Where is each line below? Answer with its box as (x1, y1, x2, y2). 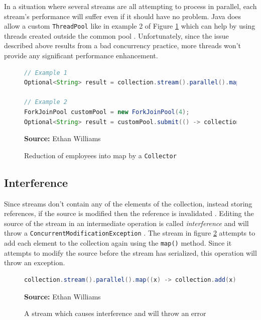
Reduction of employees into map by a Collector (24, 150, 177, 160)
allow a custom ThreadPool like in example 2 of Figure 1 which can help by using (4, 21, 255, 31)
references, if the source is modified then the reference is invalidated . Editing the (4, 208, 254, 219)
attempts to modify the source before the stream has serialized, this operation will (4, 247, 257, 258)
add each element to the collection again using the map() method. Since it (4, 238, 232, 248)
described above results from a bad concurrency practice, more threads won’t (4, 40, 241, 51)
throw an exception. (4, 257, 65, 268)
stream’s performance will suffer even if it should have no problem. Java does (4, 11, 241, 21)
